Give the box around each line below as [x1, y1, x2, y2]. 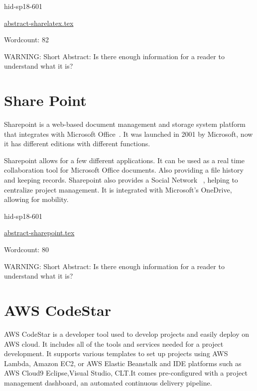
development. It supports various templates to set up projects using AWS [4, 348, 228, 359]
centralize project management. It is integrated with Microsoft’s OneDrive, [4, 184, 232, 195]
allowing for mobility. [4, 194, 69, 204]
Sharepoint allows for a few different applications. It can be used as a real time [4, 155, 245, 165]
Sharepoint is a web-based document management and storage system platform [4, 119, 246, 129]
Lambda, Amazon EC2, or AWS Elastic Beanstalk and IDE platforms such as [4, 358, 242, 368]
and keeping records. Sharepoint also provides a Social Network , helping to [4, 175, 238, 185]
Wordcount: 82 [4, 34, 49, 45]
